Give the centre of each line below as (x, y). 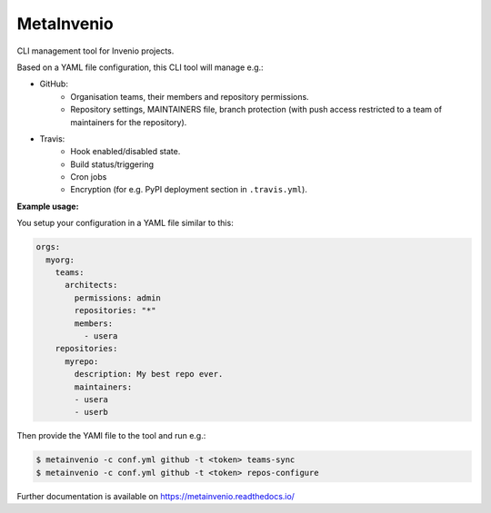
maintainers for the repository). (129, 122)
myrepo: (82, 361)
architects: (91, 285)
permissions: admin (117, 298)
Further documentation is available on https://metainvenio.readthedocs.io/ (156, 496)
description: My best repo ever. (149, 374)
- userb (91, 412)
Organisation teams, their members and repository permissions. (190, 96)
